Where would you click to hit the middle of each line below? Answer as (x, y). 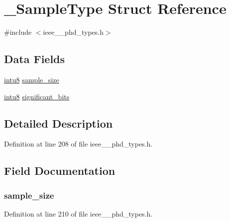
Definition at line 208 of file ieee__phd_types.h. (78, 144)
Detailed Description (58, 123)
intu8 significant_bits (37, 96)
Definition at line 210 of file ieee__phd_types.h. (78, 213)
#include (18, 32)
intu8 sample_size (32, 79)
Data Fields (35, 59)
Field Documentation (60, 171)
